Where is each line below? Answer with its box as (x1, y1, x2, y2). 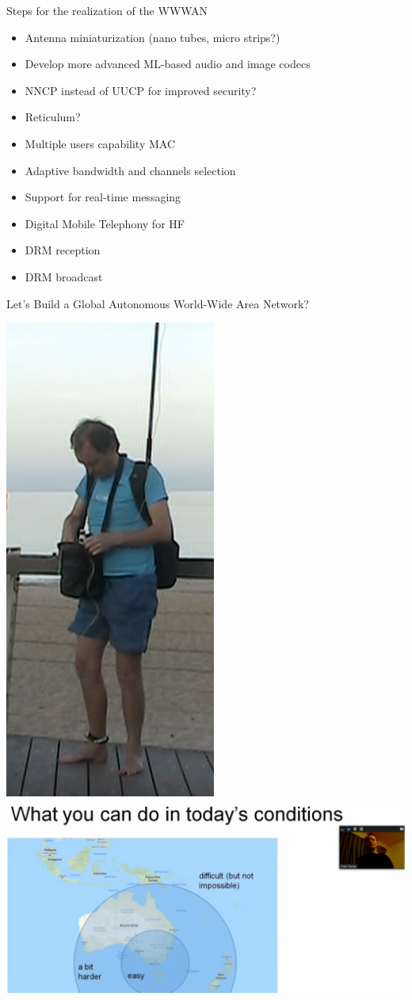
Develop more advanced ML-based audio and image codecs (25, 55, 311, 72)
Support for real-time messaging (25, 189, 181, 205)
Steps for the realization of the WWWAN (6, 2, 208, 18)
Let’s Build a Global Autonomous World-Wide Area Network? (6, 295, 309, 311)
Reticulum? (25, 109, 81, 125)
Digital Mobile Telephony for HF (25, 215, 185, 231)
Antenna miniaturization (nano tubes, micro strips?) (25, 29, 280, 45)
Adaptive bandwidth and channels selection (25, 162, 236, 178)
